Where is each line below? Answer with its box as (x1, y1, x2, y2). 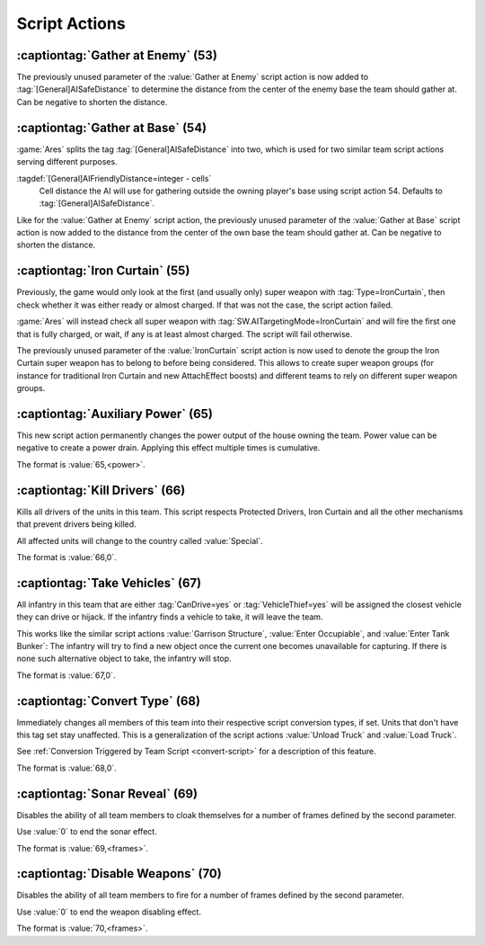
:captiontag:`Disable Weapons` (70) (16, 866, 222, 881)
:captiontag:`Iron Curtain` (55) (16, 263, 190, 279)
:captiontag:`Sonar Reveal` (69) (16, 786, 198, 801)
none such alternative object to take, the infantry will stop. (16, 653, 233, 664)
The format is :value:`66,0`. (16, 551, 117, 562)
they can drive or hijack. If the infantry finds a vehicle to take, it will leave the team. (16, 611, 323, 622)
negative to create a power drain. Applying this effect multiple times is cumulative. (16, 442, 321, 453)
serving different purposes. (16, 156, 118, 167)
